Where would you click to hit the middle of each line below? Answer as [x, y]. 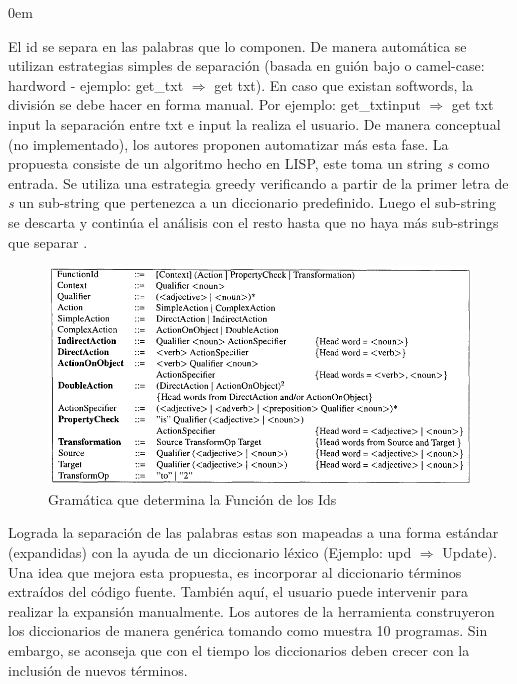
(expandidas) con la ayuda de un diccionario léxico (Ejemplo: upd [210, 551]
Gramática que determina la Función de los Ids [192, 498]
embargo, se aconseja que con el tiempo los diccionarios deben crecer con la [239, 649]
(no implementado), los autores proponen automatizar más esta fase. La [228, 143]
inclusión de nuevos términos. [98, 669]
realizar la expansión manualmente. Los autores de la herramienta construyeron [251, 610]
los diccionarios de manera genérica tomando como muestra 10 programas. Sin [248, 630]
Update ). [469, 551]
